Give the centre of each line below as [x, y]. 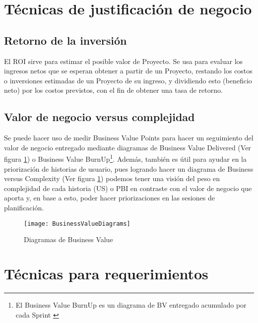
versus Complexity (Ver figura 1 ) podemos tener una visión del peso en [112, 178]
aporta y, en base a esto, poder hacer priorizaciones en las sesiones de [109, 198]
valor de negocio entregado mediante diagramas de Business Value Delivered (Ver [128, 147]
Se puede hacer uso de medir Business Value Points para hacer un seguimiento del [129, 138]
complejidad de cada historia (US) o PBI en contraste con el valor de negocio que [128, 188]
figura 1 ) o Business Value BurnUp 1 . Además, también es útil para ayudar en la [126, 158]
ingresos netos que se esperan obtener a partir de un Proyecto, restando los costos [128, 71]
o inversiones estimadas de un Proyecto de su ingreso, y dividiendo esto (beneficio [128, 80]
